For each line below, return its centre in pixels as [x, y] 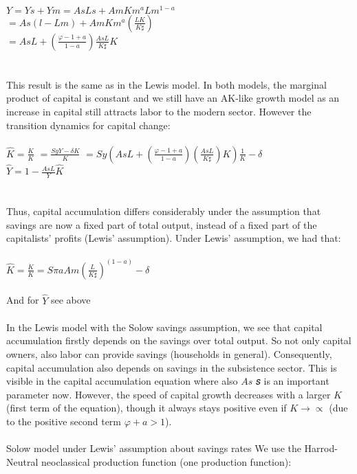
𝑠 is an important [292, 381]
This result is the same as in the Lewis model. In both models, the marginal [166, 84]
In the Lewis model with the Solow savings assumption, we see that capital [164, 327]
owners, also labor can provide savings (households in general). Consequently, [169, 354]
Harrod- [321, 448]
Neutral [22, 461]
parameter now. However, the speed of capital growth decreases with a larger [169, 394]
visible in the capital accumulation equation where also [122, 381]
